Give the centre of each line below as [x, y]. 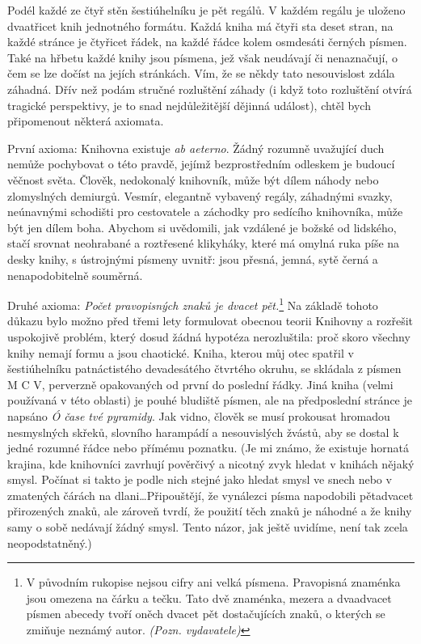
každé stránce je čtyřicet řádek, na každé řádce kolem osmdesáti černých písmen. [207, 42]
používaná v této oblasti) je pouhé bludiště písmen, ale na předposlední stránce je [210, 400]
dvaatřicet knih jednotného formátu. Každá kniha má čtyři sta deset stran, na [200, 25]
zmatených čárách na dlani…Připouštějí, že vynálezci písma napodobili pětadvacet [210, 495]
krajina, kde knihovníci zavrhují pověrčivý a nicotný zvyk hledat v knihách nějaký [211, 463]
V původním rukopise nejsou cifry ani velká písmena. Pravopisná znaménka [213, 582]
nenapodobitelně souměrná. [75, 275]
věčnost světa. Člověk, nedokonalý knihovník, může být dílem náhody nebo [193, 179]
